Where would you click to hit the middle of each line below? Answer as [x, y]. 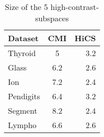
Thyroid [22, 53]
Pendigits [24, 96]
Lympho [22, 125]
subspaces [52, 18]
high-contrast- [75, 7]
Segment [23, 110]
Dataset [24, 38]
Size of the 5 [26, 7]
